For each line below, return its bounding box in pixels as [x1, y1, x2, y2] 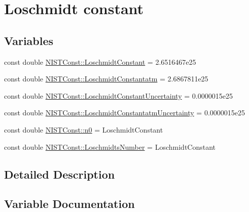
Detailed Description [4, 166, 115, 182]
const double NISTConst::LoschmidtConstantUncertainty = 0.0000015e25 [4, 90, 233, 101]
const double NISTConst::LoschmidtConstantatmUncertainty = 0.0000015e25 [4, 107, 245, 118]
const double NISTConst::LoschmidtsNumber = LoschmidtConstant [4, 141, 216, 152]
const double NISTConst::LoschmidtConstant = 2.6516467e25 [4, 56, 196, 67]
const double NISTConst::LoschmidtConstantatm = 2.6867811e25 [4, 73, 208, 84]
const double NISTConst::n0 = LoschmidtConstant [4, 124, 163, 135]
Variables [4, 32, 54, 48]
